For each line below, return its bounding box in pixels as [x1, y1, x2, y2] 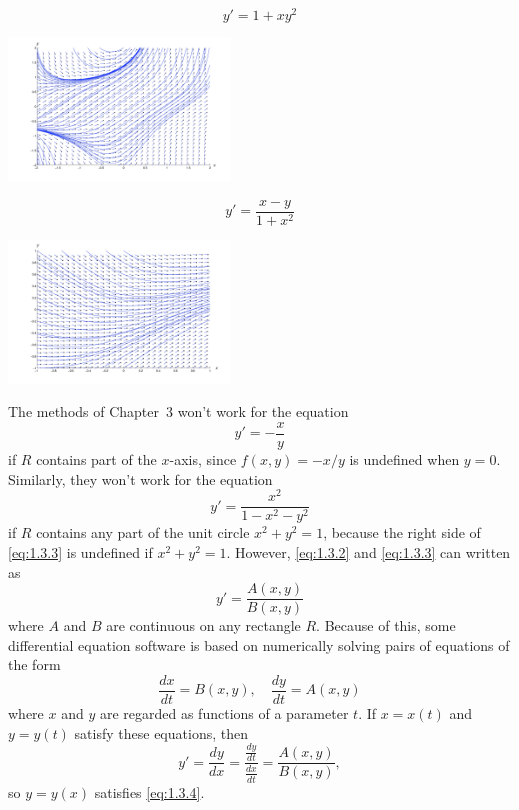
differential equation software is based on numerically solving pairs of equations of [8, 634, 510, 655]
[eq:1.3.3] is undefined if [8, 541, 153, 562]
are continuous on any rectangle [106, 615, 301, 636]
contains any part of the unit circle [36, 522, 250, 543]
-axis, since [169, 448, 237, 469]
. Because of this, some [316, 615, 456, 636]
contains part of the [36, 448, 157, 469]
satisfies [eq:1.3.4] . [94, 781, 205, 802]
